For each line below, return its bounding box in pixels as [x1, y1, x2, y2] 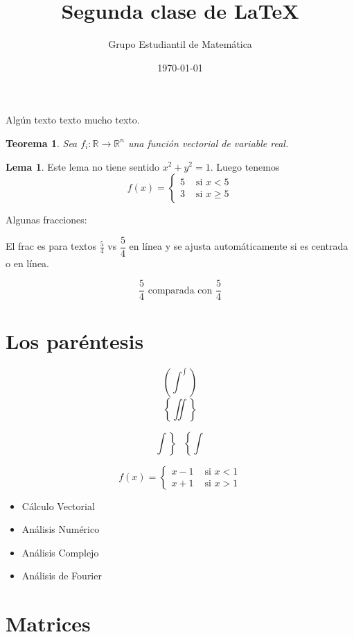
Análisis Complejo [21, 545, 99, 559]
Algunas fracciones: [6, 212, 87, 227]
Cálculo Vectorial [21, 498, 95, 513]
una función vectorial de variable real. [127, 135, 289, 150]
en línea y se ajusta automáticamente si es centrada [129, 239, 348, 253]
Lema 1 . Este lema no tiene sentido [6, 159, 159, 173]
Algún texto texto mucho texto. [6, 112, 140, 127]
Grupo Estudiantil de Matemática [108, 37, 252, 51]
